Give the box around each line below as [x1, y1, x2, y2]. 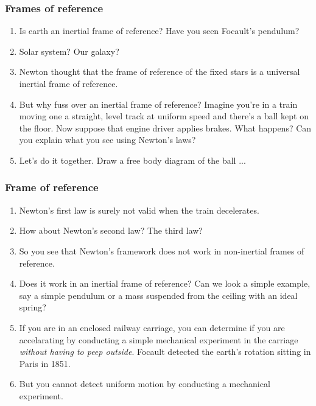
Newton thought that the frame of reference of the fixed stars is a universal [19, 65, 300, 78]
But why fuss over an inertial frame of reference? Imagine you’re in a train [19, 97, 298, 110]
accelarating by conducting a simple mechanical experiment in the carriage [19, 333, 298, 346]
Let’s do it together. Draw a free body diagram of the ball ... [19, 153, 246, 166]
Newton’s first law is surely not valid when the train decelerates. [19, 203, 259, 216]
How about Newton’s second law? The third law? [19, 224, 203, 237]
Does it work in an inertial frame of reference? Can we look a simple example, [19, 277, 311, 290]
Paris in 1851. [19, 357, 71, 369]
